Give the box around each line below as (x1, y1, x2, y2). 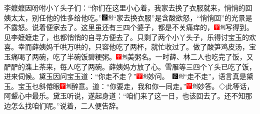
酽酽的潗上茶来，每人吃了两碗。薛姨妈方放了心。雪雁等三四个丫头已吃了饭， (4, 61, 256, 71)
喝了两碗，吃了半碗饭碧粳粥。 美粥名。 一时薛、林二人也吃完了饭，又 (17, 51, 253, 61)
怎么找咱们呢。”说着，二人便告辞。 (10, 100, 123, 110)
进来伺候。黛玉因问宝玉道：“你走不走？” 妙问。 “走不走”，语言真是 (4, 71, 246, 81)
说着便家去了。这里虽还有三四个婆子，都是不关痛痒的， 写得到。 (32, 22, 253, 32)
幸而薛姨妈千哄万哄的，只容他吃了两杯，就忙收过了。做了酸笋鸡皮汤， (17, 41, 249, 52)
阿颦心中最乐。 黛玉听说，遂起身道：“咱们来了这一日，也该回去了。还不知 (4, 90, 245, 101)
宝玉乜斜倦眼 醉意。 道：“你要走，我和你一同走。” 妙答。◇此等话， (18, 80, 254, 91)
